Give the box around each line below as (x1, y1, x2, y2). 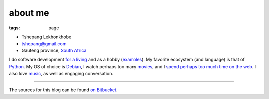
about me (9, 7, 49, 18)
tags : (9, 25, 20, 31)
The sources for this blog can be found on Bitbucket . (9, 87, 118, 93)
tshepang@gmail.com (21, 41, 67, 47)
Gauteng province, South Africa (21, 48, 87, 53)
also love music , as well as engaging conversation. (9, 70, 114, 76)
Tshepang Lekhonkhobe (21, 34, 72, 40)
